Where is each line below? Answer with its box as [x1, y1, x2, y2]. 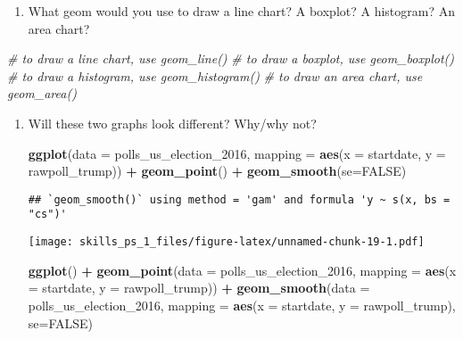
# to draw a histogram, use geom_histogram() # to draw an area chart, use [7, 66, 423, 85]
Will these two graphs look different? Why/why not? [28, 113, 317, 132]
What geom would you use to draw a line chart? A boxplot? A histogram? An [28, 2, 455, 20]
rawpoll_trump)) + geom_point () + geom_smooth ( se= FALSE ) [28, 161, 407, 180]
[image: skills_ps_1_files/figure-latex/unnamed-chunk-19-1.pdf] [28, 236, 425, 249]
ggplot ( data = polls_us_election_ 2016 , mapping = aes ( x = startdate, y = [28, 144, 446, 162]
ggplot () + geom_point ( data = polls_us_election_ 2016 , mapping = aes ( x [28, 260, 457, 279]
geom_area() [7, 84, 77, 103]
